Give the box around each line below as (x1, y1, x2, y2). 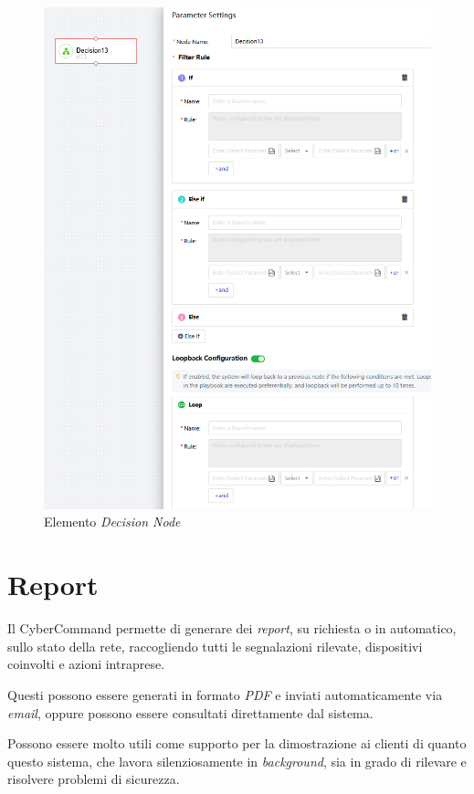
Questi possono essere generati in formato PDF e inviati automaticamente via (7, 684, 443, 704)
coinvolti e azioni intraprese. (7, 654, 165, 674)
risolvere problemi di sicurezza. (7, 769, 180, 789)
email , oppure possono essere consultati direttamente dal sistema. (7, 703, 374, 722)
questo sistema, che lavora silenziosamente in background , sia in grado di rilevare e (7, 751, 467, 770)
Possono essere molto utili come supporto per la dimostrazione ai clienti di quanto (7, 734, 467, 753)
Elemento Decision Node (44, 512, 181, 531)
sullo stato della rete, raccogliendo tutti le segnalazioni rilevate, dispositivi (7, 636, 423, 655)
